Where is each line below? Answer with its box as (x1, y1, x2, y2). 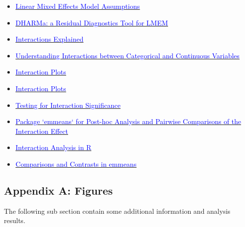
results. (4, 215, 25, 226)
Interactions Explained (15, 34, 84, 44)
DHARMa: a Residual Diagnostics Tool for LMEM (15, 17, 168, 27)
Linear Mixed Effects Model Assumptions (15, 1, 140, 11)
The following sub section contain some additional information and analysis (4, 205, 231, 216)
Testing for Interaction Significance (15, 100, 121, 110)
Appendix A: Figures (4, 182, 113, 198)
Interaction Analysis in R (15, 142, 92, 152)
